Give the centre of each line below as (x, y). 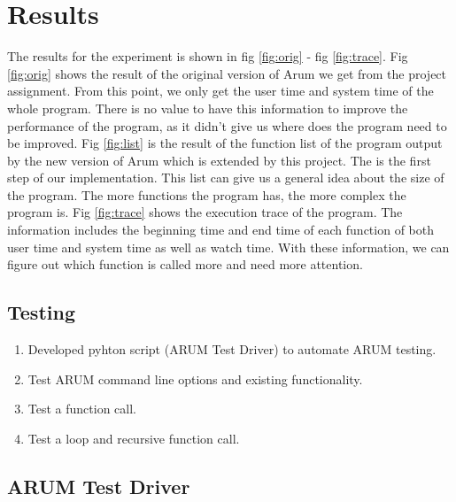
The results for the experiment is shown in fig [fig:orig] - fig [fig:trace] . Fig (208, 56)
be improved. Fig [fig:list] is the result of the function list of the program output (225, 143)
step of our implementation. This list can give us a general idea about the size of (226, 178)
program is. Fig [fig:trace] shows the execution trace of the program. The (205, 212)
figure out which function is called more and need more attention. (185, 264)
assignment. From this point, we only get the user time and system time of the (220, 91)
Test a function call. (82, 409)
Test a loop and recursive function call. (134, 438)
